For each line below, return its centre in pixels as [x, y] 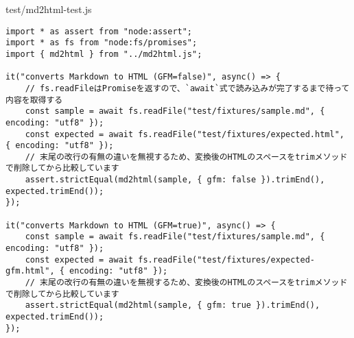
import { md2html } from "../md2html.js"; [104, 54]
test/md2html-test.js [49, 9]
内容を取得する [34, 100]
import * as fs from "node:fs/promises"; [102, 43]
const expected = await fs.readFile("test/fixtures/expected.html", [185, 134]
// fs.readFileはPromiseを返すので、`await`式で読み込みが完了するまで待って [187, 88]
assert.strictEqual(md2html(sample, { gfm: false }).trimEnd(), [175, 180]
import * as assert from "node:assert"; [99, 31]
